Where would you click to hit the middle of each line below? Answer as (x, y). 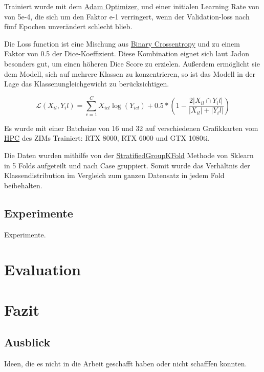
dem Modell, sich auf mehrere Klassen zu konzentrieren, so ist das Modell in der (130, 73)
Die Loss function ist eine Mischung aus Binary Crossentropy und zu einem (122, 43)
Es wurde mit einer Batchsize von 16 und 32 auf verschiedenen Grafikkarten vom (131, 128)
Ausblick (27, 342)
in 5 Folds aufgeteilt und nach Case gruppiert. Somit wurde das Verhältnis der (127, 165)
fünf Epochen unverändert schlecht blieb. (68, 26)
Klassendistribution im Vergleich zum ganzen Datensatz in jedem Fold (114, 175)
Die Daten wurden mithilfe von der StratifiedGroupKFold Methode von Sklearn (129, 155)
